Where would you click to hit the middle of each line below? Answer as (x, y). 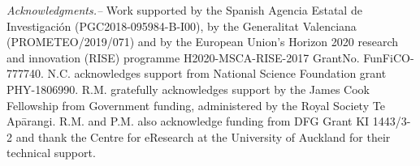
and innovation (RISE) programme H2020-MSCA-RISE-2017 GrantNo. (183, 57)
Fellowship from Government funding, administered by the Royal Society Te (196, 105)
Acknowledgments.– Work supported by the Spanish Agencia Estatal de (184, 10)
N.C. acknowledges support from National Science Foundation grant (217, 73)
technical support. (51, 153)
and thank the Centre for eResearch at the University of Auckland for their (203, 136)
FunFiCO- (389, 57)
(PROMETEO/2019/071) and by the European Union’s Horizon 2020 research (202, 42)
